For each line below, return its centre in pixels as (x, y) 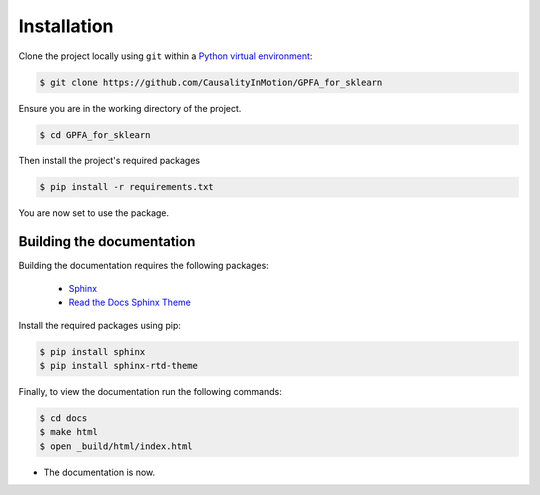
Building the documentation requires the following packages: (143, 266)
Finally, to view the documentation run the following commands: (150, 391)
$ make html (69, 432)
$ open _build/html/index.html (116, 446)
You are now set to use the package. (94, 213)
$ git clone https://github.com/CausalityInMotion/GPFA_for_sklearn (211, 82)
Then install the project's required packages (109, 161)
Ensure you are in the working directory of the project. (130, 108)
